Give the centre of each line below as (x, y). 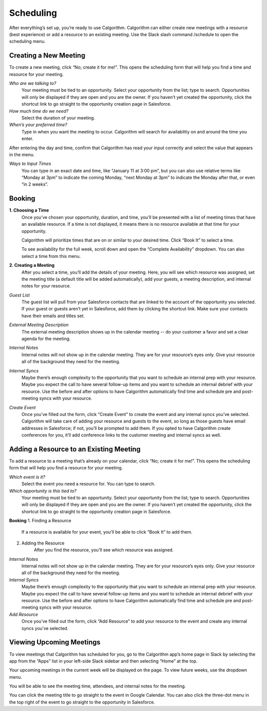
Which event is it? (27, 477)
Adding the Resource (43, 543)
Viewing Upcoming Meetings (55, 642)
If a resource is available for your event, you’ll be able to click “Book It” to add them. (107, 532)
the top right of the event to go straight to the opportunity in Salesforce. (82, 702)
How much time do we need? (39, 111)
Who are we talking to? (33, 84)
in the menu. (22, 154)
